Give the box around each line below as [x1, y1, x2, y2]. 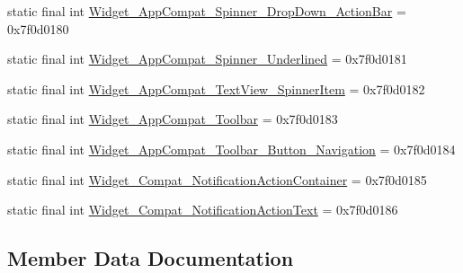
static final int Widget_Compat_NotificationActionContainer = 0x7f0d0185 [7, 170, 427, 189]
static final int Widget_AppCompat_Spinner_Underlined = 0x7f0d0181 [7, 49, 407, 68]
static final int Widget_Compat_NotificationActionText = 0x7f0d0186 [7, 200, 398, 219]
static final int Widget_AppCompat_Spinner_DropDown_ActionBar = [7, 2, 406, 20]
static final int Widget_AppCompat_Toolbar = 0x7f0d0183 [7, 110, 338, 128]
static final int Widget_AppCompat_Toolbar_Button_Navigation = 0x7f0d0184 [7, 139, 456, 158]
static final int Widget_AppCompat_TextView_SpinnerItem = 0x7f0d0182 [7, 79, 425, 98]
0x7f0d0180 [7, 19, 69, 38]
